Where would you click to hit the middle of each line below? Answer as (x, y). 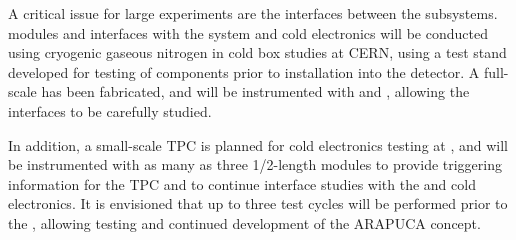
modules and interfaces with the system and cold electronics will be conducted (248, 32)
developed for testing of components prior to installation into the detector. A (244, 71)
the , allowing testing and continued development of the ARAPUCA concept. (244, 222)
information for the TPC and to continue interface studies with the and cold (242, 183)
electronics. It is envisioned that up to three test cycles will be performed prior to (258, 203)
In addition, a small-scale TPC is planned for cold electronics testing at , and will (258, 144)
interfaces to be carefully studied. (110, 110)
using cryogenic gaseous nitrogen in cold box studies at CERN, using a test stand (257, 52)
